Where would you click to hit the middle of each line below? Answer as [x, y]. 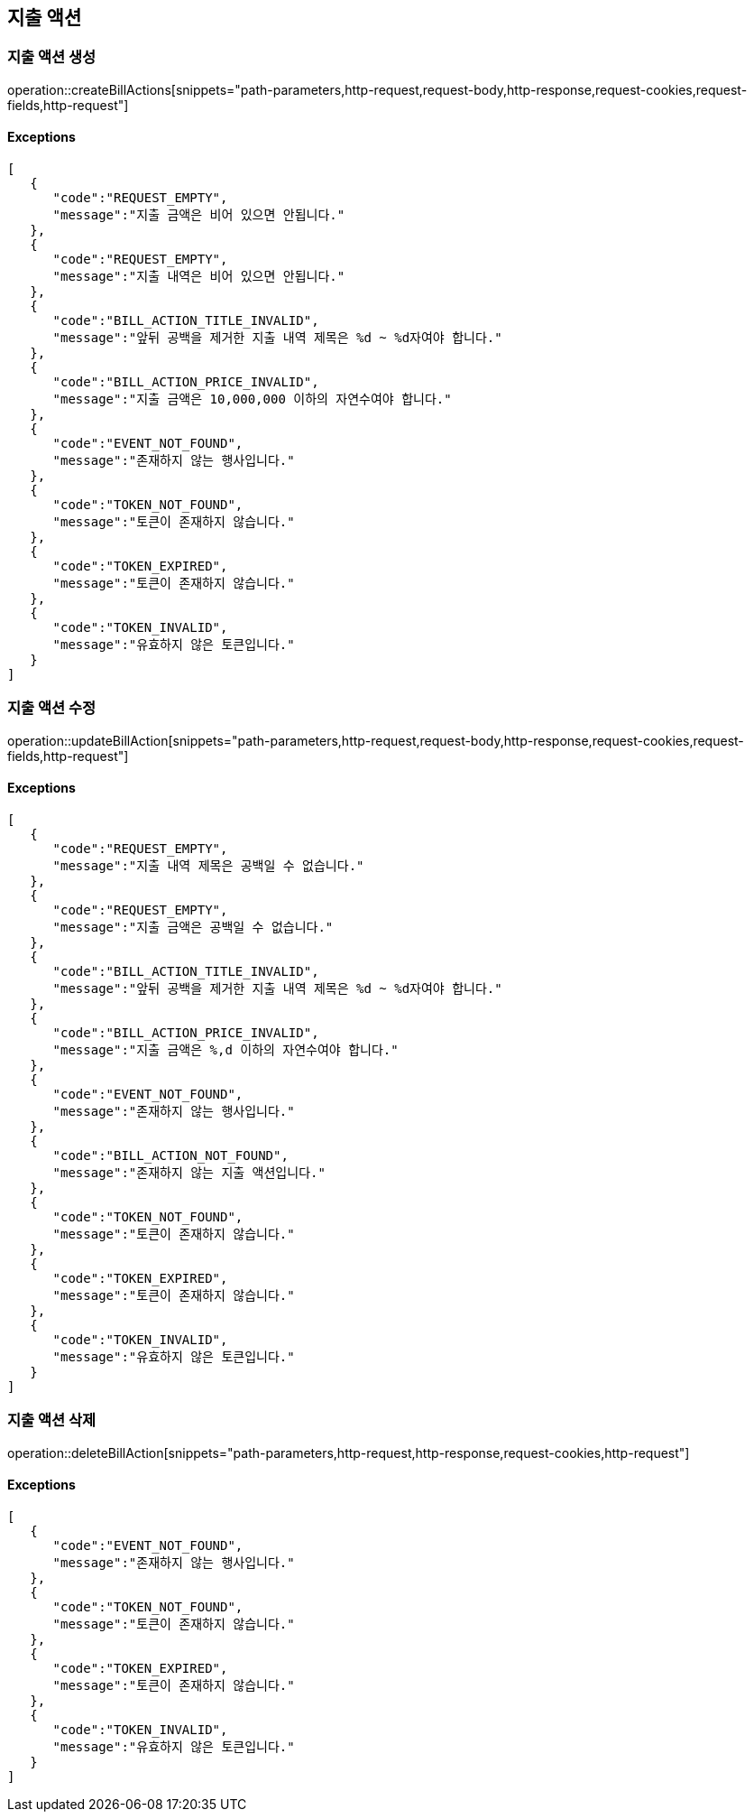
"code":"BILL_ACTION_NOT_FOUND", [170, 1155]
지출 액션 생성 [52, 57]
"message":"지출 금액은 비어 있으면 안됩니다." [199, 215]
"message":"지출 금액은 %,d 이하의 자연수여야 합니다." [225, 1049]
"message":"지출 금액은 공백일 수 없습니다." [193, 927]
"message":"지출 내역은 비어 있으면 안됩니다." [199, 277]
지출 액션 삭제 [52, 1420]
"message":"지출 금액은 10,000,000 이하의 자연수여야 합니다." [252, 399]
